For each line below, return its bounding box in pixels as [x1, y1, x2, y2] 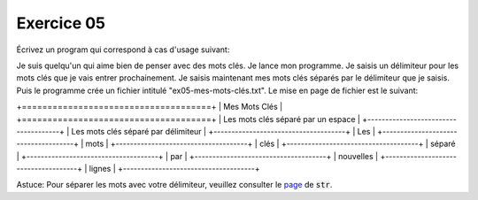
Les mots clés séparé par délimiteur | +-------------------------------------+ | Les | [71, 126, 376, 136]
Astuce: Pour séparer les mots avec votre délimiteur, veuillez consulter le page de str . [16, 180, 333, 190]
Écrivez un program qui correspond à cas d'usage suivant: [16, 44, 230, 55]
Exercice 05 [16, 13, 106, 33]
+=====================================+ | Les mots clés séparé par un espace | [16, 113, 360, 124]
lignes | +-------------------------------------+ [89, 164, 260, 174]
